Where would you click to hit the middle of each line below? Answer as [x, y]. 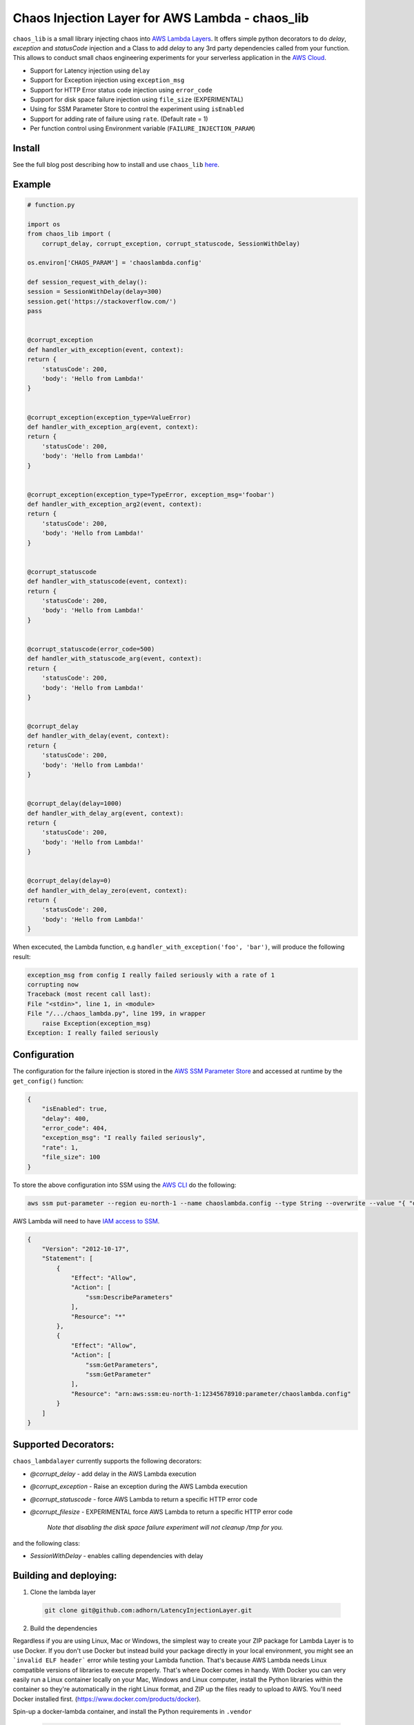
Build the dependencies [64, 1628]
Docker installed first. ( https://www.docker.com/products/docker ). [107, 1699]
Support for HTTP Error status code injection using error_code [121, 90]
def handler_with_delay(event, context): [98, 736]
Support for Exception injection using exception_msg [107, 80]
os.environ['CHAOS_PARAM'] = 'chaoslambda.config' [115, 263]
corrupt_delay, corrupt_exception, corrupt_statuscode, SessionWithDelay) [171, 244]
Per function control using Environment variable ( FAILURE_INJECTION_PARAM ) [142, 128]
